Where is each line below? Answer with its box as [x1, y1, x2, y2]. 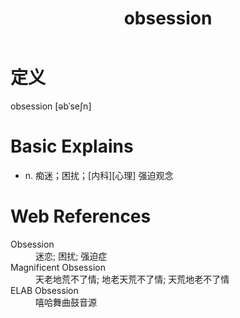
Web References [10, 205, 152, 228]
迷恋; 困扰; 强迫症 [35, 250, 108, 262]
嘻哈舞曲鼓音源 [35, 296, 97, 308]
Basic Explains [10, 135, 134, 158]
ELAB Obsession [10, 284, 79, 296]
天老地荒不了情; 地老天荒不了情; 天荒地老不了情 [35, 273, 230, 285]
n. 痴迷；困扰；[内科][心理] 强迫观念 [24, 169, 174, 181]
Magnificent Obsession [10, 261, 106, 273]
